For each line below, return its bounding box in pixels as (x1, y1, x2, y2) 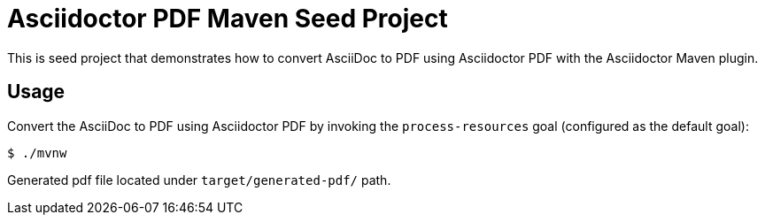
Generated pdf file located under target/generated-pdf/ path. (7, 172, 391, 188)
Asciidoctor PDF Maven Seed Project (7, 4, 448, 34)
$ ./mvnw (7, 145, 67, 160)
